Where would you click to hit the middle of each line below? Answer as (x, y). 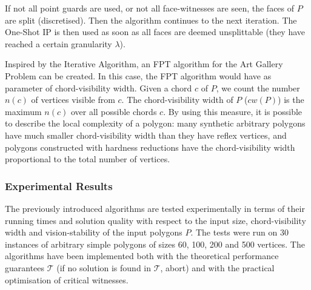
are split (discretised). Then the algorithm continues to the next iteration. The (151, 20)
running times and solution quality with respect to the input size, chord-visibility (155, 220)
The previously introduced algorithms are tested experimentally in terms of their (155, 208)
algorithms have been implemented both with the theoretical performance (142, 256)
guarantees (25, 267)
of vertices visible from (73, 100)
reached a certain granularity (59, 43)
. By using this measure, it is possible (233, 111)
